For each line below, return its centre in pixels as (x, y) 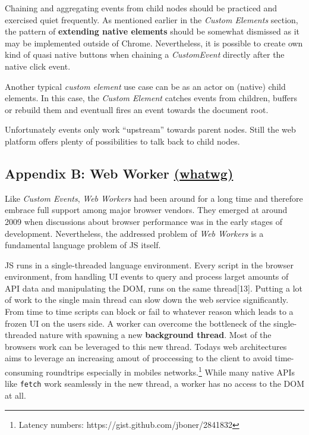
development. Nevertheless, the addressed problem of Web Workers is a (134, 233)
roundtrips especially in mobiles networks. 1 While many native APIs (171, 371)
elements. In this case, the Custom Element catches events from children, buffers (151, 98)
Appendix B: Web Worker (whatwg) (119, 173)
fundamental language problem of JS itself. (83, 245)
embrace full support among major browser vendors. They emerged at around (146, 210)
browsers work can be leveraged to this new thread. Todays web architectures (146, 346)
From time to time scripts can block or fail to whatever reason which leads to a (149, 312)
